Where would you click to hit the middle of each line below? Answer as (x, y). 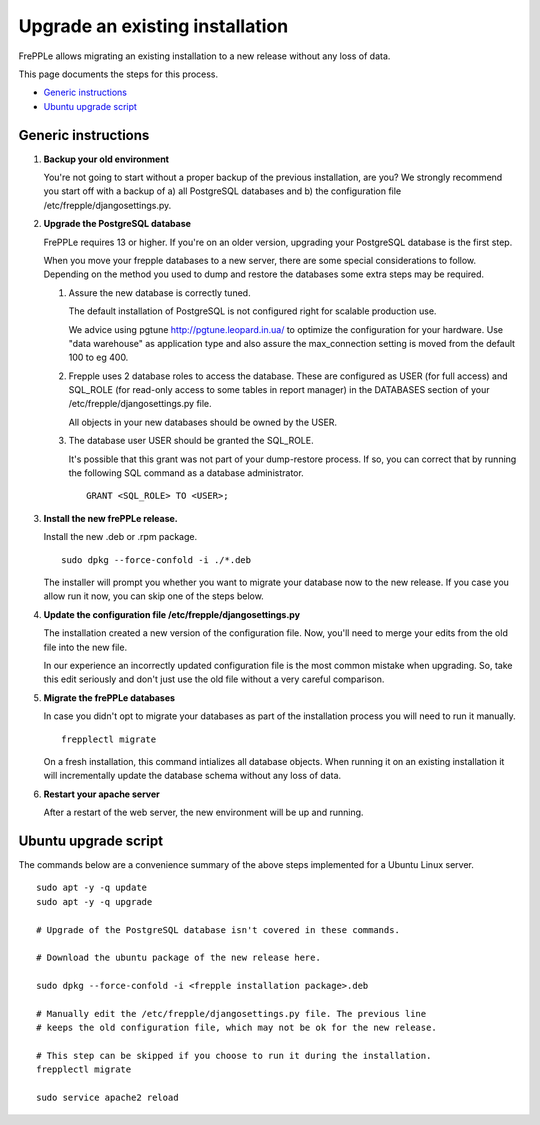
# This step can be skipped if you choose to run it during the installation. (234, 1056)
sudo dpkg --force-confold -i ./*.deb (156, 559)
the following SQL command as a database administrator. (186, 473)
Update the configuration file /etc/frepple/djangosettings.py (171, 614)
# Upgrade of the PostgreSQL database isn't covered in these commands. (218, 929)
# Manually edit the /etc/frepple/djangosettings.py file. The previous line (231, 1013)
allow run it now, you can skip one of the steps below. (153, 596)
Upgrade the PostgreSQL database (117, 224)
